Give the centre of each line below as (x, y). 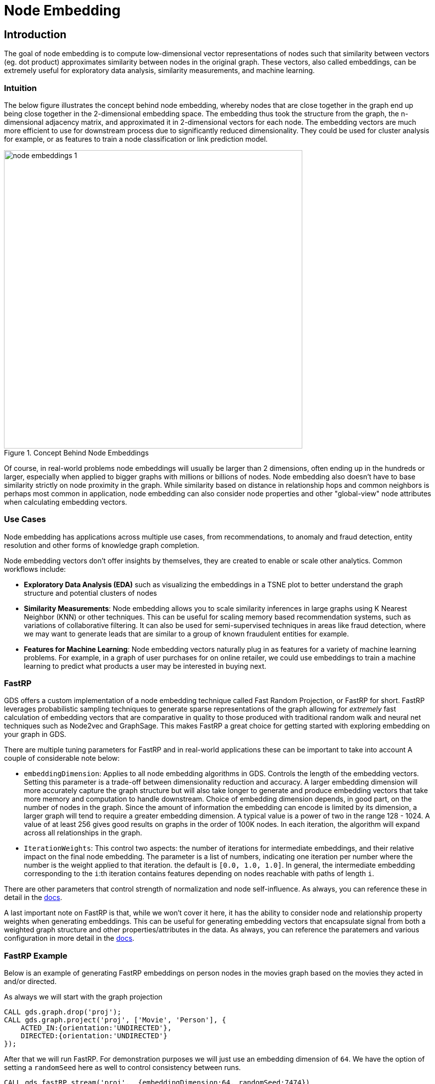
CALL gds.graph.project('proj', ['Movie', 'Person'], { (115, 1020)
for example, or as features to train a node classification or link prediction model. (136, 139)
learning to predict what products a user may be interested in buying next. (145, 666)
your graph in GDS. (35, 734)
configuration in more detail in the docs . (69, 938)
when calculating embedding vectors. (66, 502)
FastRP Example (36, 955)
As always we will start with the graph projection (83, 997)
